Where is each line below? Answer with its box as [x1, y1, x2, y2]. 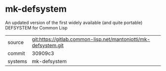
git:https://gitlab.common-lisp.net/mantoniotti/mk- [32, 36, 151, 43]
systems [7, 58, 27, 65]
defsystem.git [32, 42, 64, 48]
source [7, 39, 24, 46]
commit [7, 50, 25, 57]
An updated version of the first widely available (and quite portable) [5, 20, 143, 25]
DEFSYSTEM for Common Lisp [5, 24, 68, 30]
